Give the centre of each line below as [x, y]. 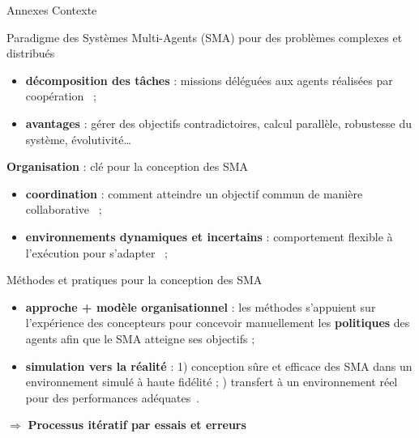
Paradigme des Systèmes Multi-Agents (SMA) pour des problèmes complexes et [205, 37]
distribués [31, 53]
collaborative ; [64, 209]
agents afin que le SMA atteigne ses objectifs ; [140, 338]
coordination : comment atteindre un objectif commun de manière [194, 193]
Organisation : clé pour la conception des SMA [128, 166]
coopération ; [61, 96]
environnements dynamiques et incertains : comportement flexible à [209, 236]
